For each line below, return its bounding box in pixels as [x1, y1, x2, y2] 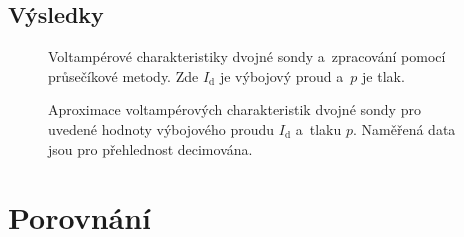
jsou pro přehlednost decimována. [48, 138, 253, 159]
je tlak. [362, 65, 405, 86]
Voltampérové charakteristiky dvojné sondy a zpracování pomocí [48, 46, 446, 67]
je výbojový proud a [219, 65, 344, 86]
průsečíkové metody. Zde [48, 65, 199, 86]
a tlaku [295, 118, 342, 139]
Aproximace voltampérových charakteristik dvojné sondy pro [48, 99, 421, 120]
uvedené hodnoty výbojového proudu [48, 118, 275, 139]
